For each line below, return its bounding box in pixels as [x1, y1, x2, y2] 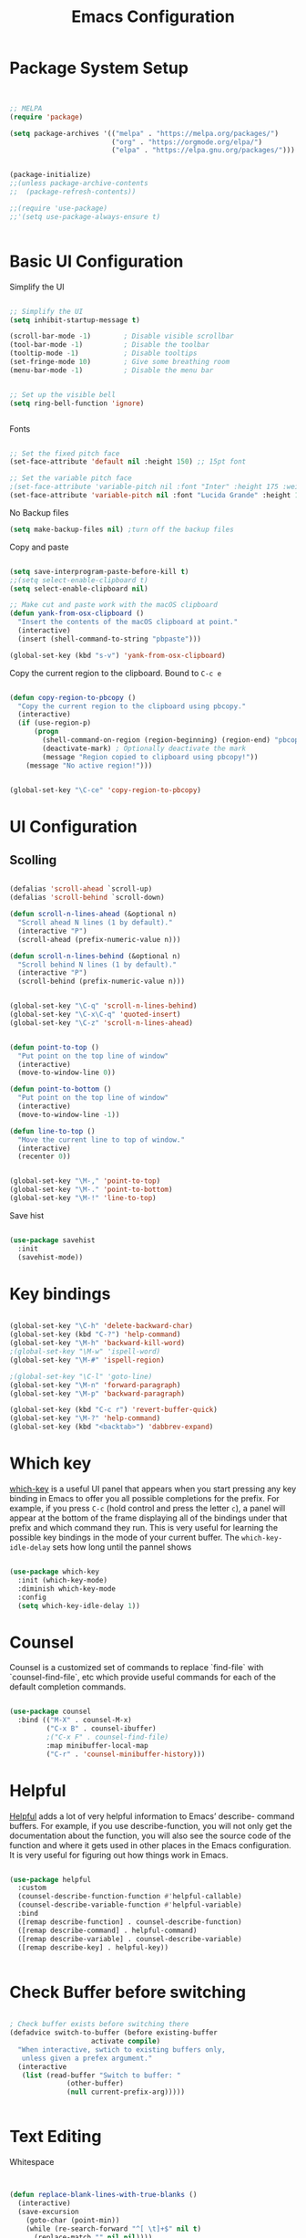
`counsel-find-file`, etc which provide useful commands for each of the [9, 1672, 276, 1683]
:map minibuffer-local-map [46, 1741, 148, 1750]
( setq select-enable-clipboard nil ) [9, 584, 148, 593]
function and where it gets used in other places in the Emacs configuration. [9, 1839, 291, 1850]
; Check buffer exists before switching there [9, 2020, 189, 2029]
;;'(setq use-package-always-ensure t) [9, 212, 161, 221]
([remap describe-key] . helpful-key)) [17, 1942, 169, 1952]
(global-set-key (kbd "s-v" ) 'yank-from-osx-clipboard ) [9, 651, 226, 660]
